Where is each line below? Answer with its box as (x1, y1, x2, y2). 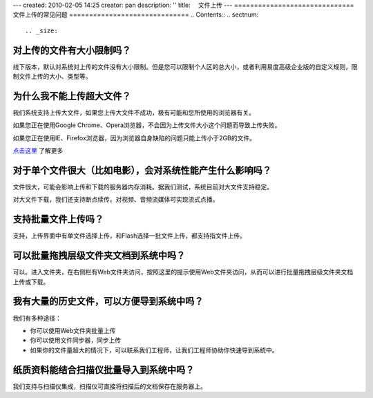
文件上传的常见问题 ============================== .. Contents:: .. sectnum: (12, 10, 259, 19)
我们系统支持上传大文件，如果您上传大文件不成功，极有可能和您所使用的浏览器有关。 (12, 108, 255, 117)
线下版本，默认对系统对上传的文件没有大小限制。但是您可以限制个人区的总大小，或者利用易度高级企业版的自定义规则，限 (12, 62, 358, 70)
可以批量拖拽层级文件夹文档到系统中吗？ (12, 249, 186, 262)
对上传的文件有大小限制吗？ (12, 44, 131, 56)
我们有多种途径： (12, 314, 61, 322)
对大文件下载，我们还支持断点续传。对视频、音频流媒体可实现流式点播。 (12, 196, 219, 204)
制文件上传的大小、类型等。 (12, 73, 92, 81)
